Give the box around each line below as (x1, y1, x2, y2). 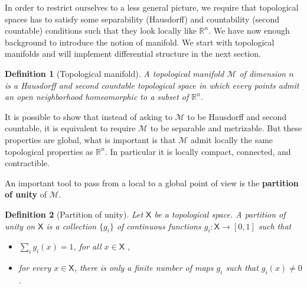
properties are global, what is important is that (5, 133, 176, 145)
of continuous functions (116, 219, 201, 232)
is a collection (46, 219, 97, 232)
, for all (73, 240, 102, 253)
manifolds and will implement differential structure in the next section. (5, 47, 261, 60)
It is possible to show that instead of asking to (5, 110, 172, 122)
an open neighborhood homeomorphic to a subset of (5, 90, 189, 103)
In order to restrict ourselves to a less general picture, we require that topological (5, 1, 299, 13)
